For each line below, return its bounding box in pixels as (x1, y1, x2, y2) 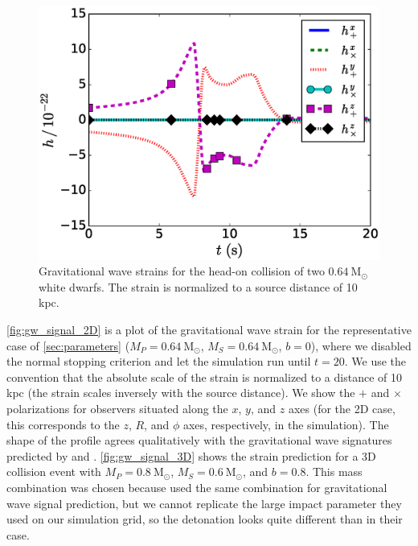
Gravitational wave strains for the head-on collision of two (39, 263, 325, 279)
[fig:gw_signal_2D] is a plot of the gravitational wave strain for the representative (6, 321, 412, 338)
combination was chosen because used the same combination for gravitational (6, 479, 387, 495)
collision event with (6, 463, 101, 480)
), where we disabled (310, 337, 412, 354)
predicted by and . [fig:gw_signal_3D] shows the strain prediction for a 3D (6, 447, 376, 464)
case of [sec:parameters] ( (6, 337, 130, 354)
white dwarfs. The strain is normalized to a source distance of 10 (39, 278, 358, 295)
